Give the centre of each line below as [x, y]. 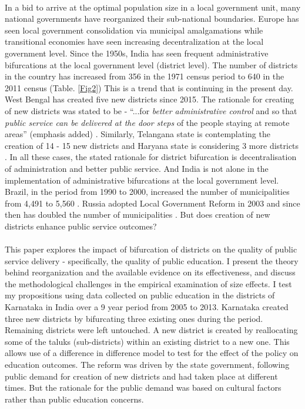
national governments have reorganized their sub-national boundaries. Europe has [152, 19]
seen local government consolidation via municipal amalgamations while [134, 30]
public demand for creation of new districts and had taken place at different [141, 376]
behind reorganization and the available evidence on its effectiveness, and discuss [150, 272]
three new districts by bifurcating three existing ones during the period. [134, 318]
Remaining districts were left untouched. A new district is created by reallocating [151, 330]
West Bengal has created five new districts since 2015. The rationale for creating [150, 99]
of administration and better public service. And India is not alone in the [137, 168]
